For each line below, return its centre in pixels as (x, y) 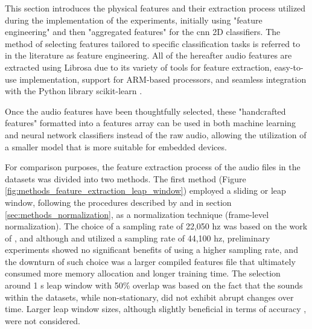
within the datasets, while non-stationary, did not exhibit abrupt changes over (149, 297)
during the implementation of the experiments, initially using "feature (134, 20)
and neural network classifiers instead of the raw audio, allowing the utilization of (156, 134)
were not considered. (43, 320)
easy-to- (289, 67)
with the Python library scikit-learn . (74, 91)
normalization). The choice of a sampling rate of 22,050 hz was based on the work (156, 226)
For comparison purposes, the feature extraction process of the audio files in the (153, 167)
